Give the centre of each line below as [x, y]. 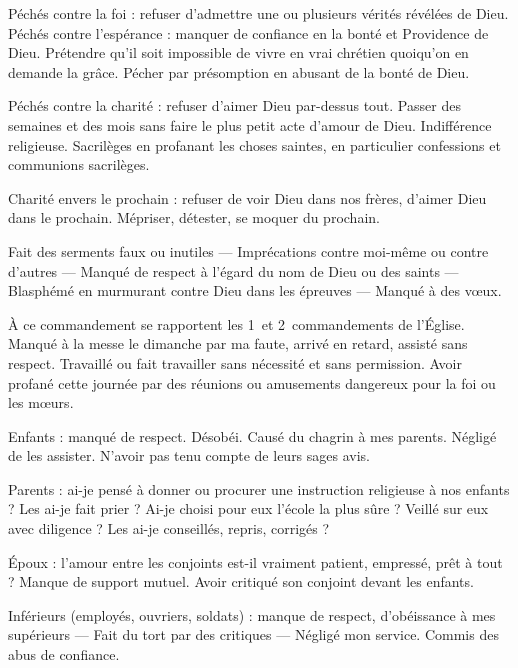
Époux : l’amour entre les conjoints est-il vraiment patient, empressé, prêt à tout [255, 561]
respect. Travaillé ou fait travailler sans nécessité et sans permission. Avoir [235, 362]
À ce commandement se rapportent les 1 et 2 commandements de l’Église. [236, 323]
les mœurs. [41, 402]
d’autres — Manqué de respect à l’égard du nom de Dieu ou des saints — [233, 270]
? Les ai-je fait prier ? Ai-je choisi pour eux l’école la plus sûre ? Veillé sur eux [248, 508]
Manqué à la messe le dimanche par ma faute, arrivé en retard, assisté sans [238, 343]
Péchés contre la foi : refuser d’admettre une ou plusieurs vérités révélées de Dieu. [258, 13]
